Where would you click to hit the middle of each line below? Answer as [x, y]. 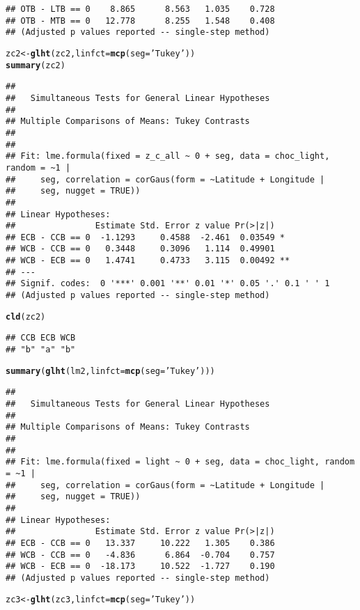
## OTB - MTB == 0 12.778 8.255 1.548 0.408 [140, 21]
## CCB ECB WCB [41, 338]
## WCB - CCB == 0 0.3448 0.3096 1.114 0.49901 [140, 249]
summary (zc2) [36, 65]
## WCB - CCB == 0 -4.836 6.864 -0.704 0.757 [140, 555]
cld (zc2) [26, 316]
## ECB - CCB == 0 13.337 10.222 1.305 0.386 [140, 543]
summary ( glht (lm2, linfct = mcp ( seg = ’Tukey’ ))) [110, 371]
